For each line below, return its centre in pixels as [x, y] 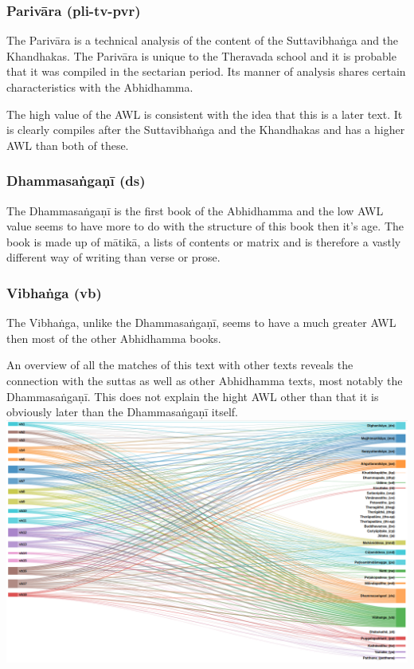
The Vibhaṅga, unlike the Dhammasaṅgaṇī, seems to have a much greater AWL [201, 323]
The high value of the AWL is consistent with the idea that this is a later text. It [205, 114]
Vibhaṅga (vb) [54, 292]
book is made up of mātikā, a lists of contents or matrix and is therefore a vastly [204, 241]
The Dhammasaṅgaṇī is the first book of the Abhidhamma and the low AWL [195, 210]
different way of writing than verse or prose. [113, 257]
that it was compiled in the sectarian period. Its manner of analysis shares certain [206, 71]
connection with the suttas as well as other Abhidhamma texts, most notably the [205, 380]
